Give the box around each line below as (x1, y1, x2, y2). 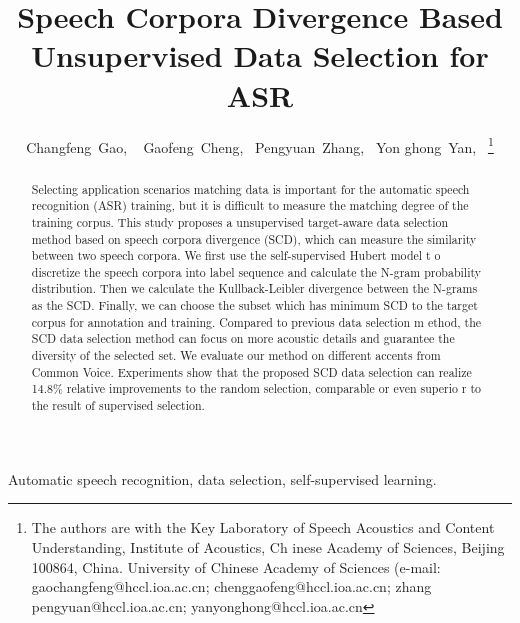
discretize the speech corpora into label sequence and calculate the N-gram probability (31, 263, 482, 280)
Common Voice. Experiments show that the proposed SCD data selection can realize (31, 363, 472, 380)
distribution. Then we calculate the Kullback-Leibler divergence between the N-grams (31, 280, 478, 297)
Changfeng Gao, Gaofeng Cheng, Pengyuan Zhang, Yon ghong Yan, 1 (26, 133, 494, 157)
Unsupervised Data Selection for (31, 35, 489, 76)
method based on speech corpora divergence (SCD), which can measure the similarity (31, 230, 477, 247)
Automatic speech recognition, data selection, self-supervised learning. (8, 468, 437, 489)
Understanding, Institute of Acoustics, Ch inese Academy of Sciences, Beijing (31, 536, 505, 557)
